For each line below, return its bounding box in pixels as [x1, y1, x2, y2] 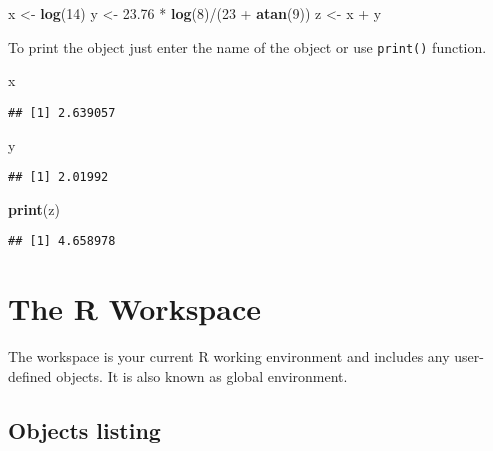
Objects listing [8, 414, 161, 445]
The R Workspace [8, 288, 261, 329]
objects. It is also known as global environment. [56, 365, 348, 386]
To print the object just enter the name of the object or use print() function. [8, 36, 487, 57]
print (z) [8, 198, 60, 219]
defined [8, 365, 52, 386]
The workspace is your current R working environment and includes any [8, 346, 450, 367]
